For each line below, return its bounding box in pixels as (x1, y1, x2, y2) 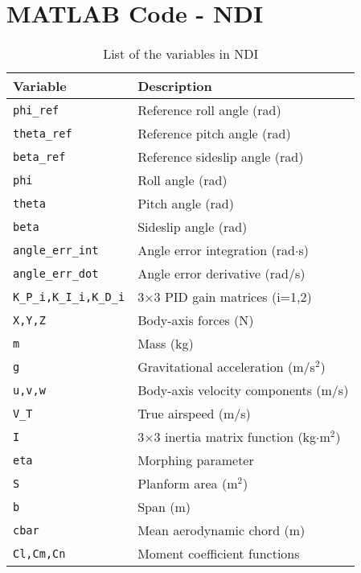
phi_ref (13, 103, 59, 117)
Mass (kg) (137, 334, 194, 353)
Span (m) (137, 497, 191, 517)
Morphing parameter (137, 451, 254, 470)
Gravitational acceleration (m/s (137, 357, 315, 377)
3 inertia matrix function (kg (154, 427, 317, 447)
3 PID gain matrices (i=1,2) (154, 287, 312, 307)
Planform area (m (137, 474, 238, 493)
